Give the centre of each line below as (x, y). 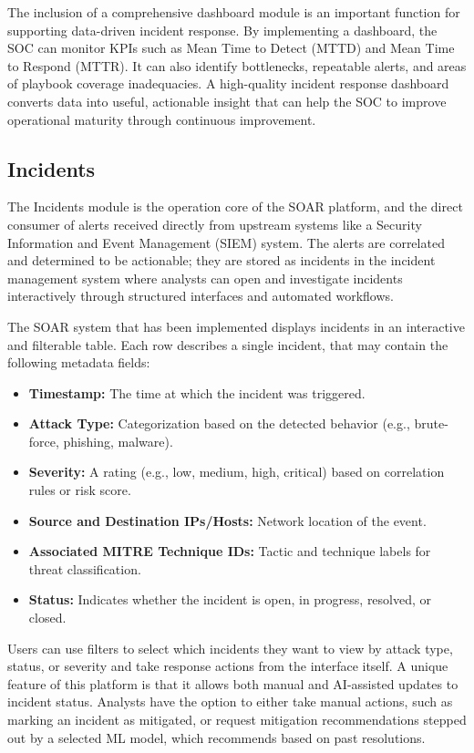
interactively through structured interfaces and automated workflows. (201, 296)
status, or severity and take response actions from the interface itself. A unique (228, 666)
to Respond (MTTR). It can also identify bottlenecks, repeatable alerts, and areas (237, 65)
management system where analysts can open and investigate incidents (205, 278)
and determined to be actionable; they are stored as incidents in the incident (222, 260)
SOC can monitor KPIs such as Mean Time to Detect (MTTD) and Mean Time (231, 48)
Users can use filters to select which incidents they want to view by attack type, (230, 648)
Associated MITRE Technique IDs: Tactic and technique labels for (230, 551)
